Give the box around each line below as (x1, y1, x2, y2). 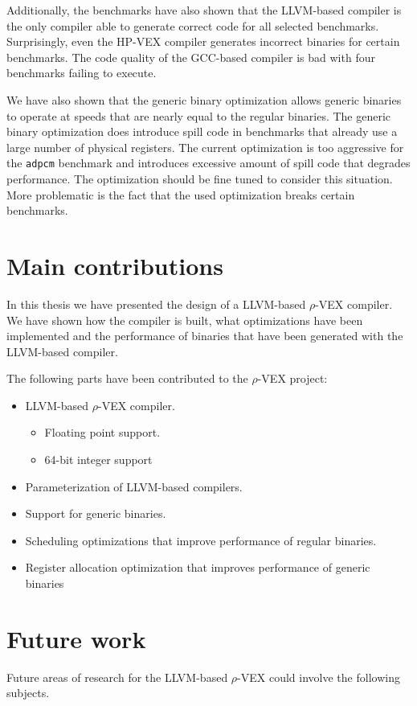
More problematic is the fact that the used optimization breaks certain (6, 186, 355, 203)
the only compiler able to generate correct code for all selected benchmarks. (6, 17, 379, 34)
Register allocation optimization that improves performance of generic (25, 559, 370, 576)
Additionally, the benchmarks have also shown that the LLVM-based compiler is (6, 2, 402, 18)
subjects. (6, 684, 50, 701)
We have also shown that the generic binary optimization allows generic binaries (6, 91, 402, 108)
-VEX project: (257, 370, 328, 387)
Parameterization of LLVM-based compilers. (25, 478, 243, 495)
